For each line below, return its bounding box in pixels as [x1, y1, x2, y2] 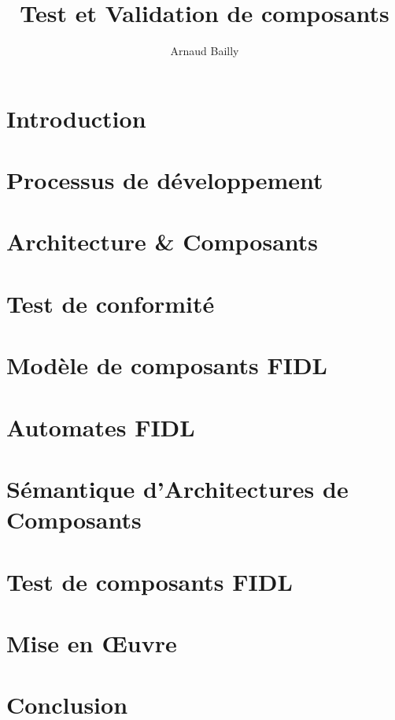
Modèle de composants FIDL [6, 349, 327, 381]
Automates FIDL [6, 410, 195, 443]
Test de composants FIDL [6, 565, 293, 597]
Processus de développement [6, 164, 323, 196]
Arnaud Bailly [170, 43, 239, 59]
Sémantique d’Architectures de [6, 472, 349, 504]
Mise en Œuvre [6, 626, 177, 659]
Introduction [6, 102, 146, 134]
